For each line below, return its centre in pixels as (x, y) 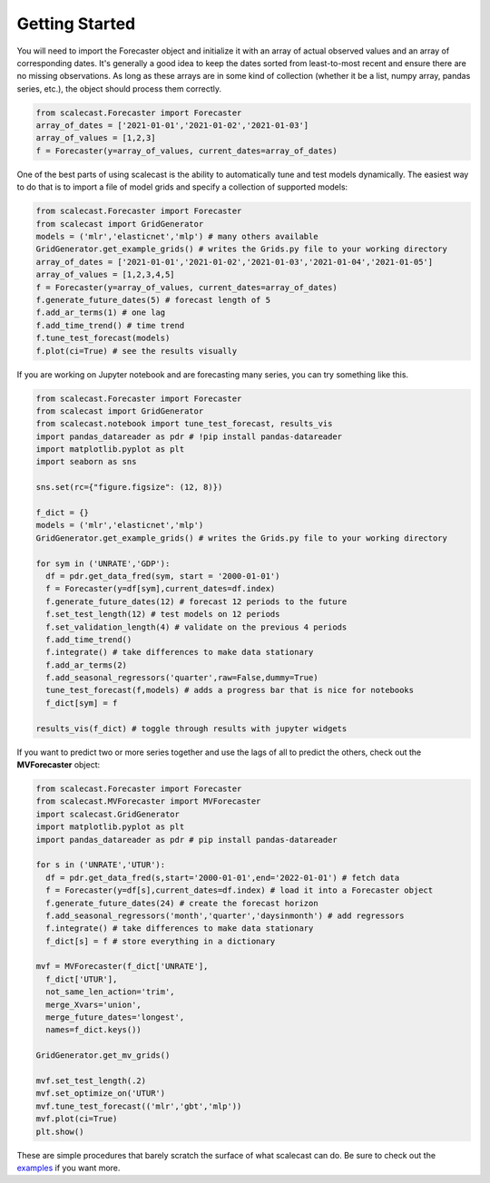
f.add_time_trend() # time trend (110, 325)
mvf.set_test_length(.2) (91, 1081)
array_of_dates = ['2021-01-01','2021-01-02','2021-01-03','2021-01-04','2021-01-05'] (235, 262)
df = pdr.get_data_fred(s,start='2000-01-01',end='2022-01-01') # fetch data (223, 877)
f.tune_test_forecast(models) (103, 338)
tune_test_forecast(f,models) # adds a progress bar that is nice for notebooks (230, 690)
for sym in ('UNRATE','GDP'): (103, 563)
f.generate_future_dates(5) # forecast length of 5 (153, 300)
